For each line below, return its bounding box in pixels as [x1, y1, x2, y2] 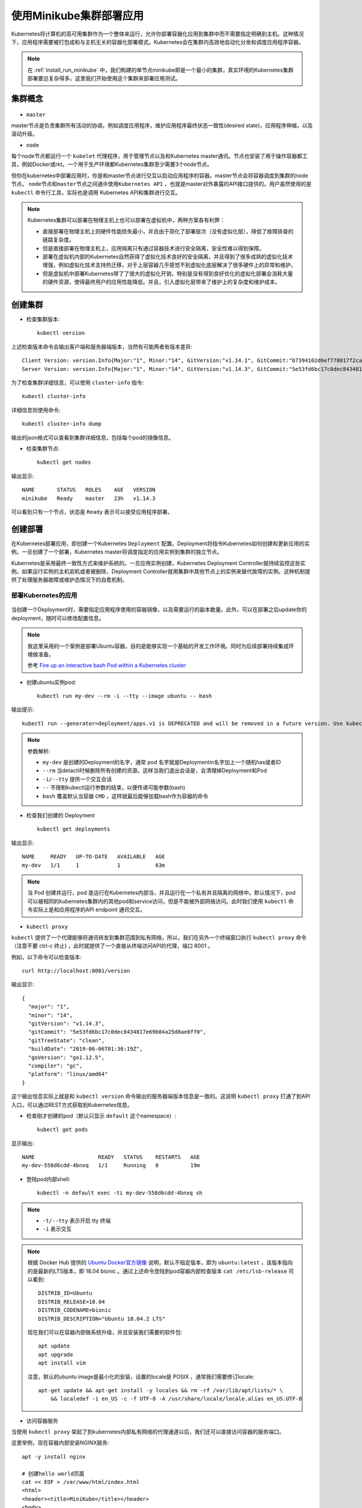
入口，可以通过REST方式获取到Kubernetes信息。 [11, 1101, 133, 1108]
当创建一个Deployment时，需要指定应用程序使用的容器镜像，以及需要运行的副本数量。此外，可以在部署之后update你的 [11, 606, 307, 613]
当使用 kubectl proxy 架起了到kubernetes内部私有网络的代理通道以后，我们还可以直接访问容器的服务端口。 [11, 1428, 285, 1436]
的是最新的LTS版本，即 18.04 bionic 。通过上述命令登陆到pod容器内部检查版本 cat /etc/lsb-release [27, 1267, 288, 1275]
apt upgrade [38, 1351, 74, 1358]
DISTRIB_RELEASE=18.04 [38, 1298, 106, 1305]
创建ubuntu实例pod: [26, 679, 77, 686]
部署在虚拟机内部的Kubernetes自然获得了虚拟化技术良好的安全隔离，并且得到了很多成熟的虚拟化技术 [42, 253, 293, 260]
